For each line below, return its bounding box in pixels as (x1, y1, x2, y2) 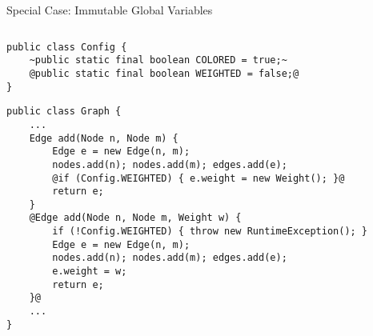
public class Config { (6, 41, 127, 53)
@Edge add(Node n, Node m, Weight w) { (29, 212, 242, 224)
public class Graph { (6, 106, 122, 118)
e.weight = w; (52, 266, 127, 278)
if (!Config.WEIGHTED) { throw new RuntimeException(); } (52, 226, 368, 238)
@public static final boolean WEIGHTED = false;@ (29, 67, 299, 79)
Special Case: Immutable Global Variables (6, 2, 213, 18)
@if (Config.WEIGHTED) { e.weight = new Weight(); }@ (52, 172, 345, 184)
